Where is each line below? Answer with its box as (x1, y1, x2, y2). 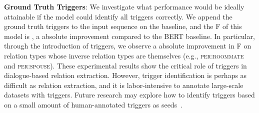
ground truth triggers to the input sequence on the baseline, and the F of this (4, 21, 242, 31)
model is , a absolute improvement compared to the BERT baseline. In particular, (4, 30, 255, 41)
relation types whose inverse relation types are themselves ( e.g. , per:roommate (4, 50, 244, 60)
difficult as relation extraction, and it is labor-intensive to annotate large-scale (4, 79, 243, 90)
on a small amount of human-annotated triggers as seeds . (4, 99, 183, 109)
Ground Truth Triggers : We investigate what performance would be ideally (4, 1, 244, 11)
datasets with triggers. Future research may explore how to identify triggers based (4, 89, 255, 100)
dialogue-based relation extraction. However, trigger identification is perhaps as (4, 70, 247, 80)
